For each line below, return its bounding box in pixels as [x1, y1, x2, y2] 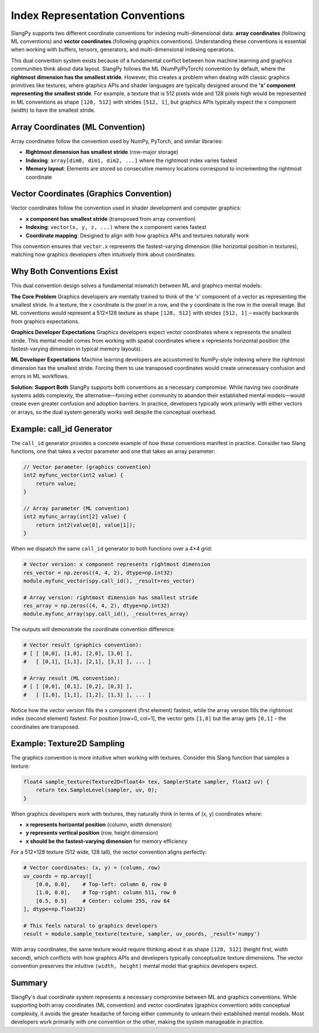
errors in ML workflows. [11, 373, 69, 380]
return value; [35, 480, 77, 487]
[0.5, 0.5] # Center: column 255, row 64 [35, 897, 170, 904]
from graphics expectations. [11, 317, 80, 325]
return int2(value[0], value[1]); [35, 522, 136, 528]
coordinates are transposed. [11, 723, 80, 730]
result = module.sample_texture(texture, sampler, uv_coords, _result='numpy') [23, 931, 261, 938]
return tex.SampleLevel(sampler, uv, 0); [35, 787, 158, 793]
